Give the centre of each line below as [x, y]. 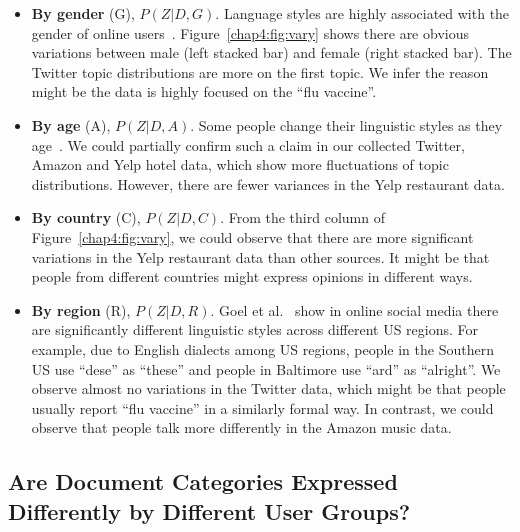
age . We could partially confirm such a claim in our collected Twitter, [248, 144]
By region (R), [81, 309]
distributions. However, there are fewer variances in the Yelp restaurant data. [268, 183]
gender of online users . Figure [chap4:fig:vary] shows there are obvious [250, 32]
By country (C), [86, 217]
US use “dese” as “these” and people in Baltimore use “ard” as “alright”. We [266, 368]
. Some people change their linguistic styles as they [346, 124]
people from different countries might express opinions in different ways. [252, 276]
